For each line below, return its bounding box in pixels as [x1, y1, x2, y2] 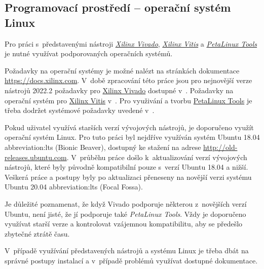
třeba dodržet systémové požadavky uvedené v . [5, 105, 155, 116]
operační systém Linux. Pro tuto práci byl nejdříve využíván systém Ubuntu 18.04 [5, 132, 260, 142]
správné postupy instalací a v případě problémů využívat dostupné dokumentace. [5, 255, 258, 265]
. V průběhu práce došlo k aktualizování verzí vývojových [66, 151, 247, 162]
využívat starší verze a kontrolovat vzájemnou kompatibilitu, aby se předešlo [5, 218, 243, 229]
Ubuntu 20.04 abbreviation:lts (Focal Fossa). [5, 181, 143, 192]
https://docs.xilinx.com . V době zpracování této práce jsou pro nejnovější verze [5, 75, 252, 86]
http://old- [203, 141, 238, 152]
